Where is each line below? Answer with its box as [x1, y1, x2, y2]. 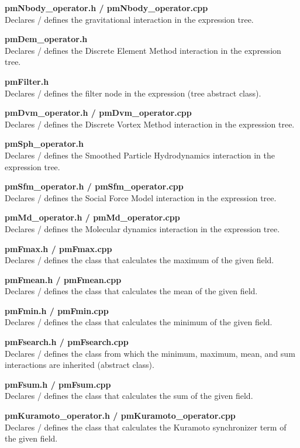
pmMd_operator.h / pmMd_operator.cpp [5, 211, 180, 223]
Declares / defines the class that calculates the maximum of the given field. [5, 254, 274, 266]
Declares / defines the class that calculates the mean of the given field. [5, 285, 258, 297]
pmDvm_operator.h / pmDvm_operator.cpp [5, 106, 192, 119]
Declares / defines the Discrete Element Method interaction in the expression [5, 44, 281, 56]
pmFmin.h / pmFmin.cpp [5, 304, 109, 316]
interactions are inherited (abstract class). [5, 359, 154, 371]
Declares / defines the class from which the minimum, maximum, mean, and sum [5, 347, 295, 359]
